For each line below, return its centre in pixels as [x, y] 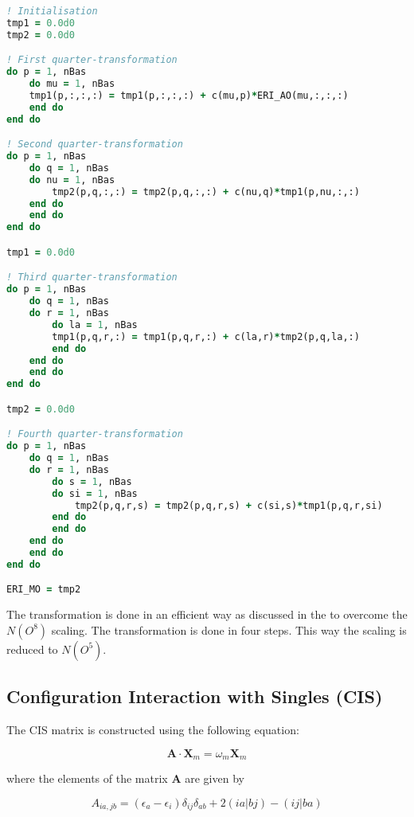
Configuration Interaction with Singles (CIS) [195, 696]
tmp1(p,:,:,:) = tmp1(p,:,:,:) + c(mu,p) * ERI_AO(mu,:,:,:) [189, 95]
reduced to [32, 649]
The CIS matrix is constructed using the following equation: [153, 730]
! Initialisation [52, 11]
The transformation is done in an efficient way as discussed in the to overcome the [207, 614]
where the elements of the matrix [87, 778]
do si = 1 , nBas [95, 493]
